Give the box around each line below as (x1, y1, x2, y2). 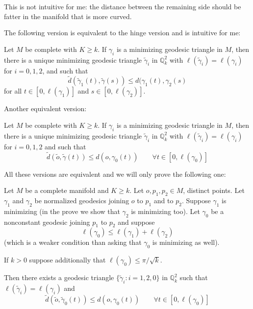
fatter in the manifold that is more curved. (4, 11, 132, 21)
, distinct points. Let (183, 185, 245, 195)
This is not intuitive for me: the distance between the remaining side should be (4, 1, 241, 11)
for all (4, 86, 22, 96)
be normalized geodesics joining (34, 195, 129, 205)
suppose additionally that (29, 255, 106, 265)
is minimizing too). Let (131, 206, 200, 216)
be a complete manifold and (25, 185, 109, 195)
